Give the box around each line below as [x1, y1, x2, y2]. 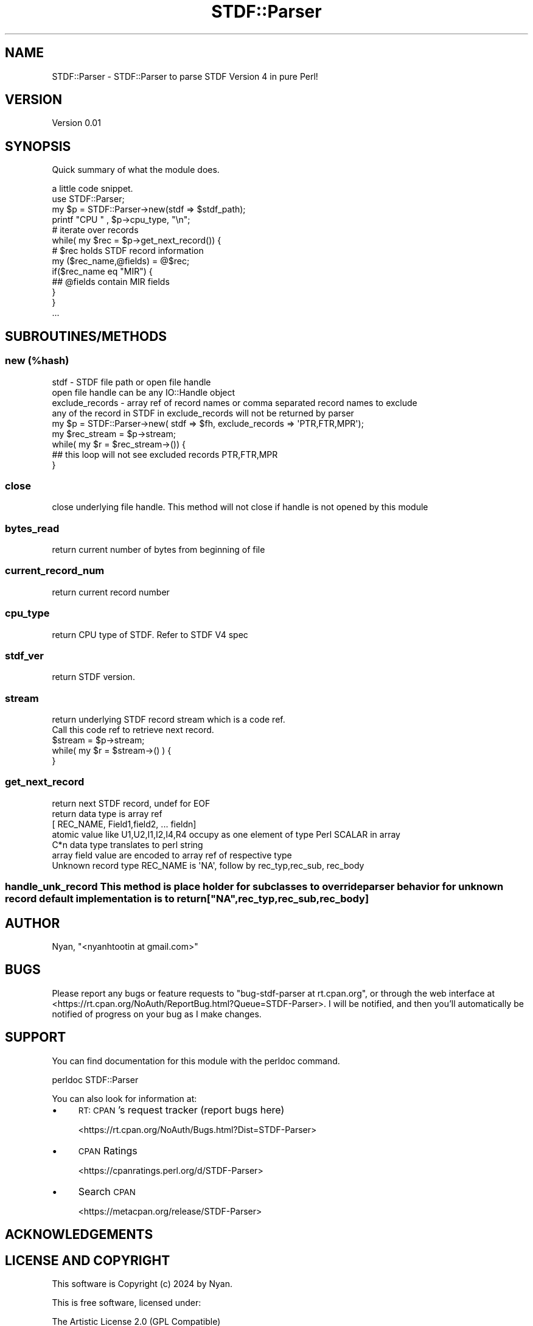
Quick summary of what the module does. [52, 164, 220, 175]
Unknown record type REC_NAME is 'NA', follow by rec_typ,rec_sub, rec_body [52, 860, 364, 871]
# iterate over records [52, 225, 139, 236]
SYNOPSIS [5, 138, 71, 154]
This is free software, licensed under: [52, 1297, 201, 1308]
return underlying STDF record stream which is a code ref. [52, 714, 285, 724]
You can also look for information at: [52, 1093, 197, 1104]
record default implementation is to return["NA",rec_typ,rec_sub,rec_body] [5, 893, 369, 905]
